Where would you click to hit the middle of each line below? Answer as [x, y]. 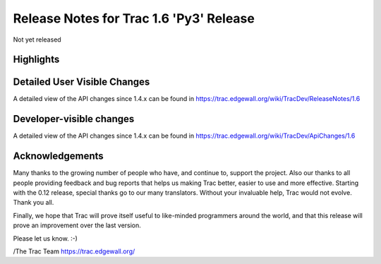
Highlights [36, 60]
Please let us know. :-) [45, 238]
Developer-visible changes [74, 119]
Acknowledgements [58, 156]
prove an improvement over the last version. [77, 225]
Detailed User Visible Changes [81, 82]
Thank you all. [34, 203]
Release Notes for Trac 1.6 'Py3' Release [134, 18]
